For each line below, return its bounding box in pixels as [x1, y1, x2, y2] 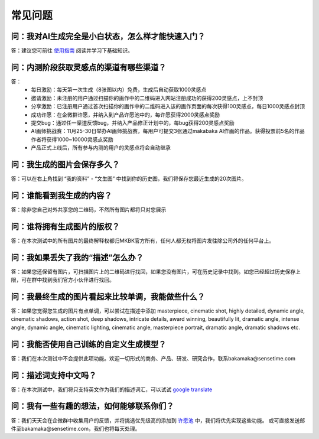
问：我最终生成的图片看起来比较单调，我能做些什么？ [11, 291, 205, 301]
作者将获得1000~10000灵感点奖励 [31, 136, 113, 143]
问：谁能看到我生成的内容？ [11, 190, 112, 200]
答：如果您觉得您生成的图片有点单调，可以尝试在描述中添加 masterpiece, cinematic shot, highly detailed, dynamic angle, [11, 307, 305, 314]
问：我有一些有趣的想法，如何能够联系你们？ [11, 401, 174, 411]
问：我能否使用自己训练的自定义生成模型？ [11, 339, 167, 349]
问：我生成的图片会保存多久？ [11, 160, 120, 170]
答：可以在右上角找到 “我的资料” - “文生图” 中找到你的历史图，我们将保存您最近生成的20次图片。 [11, 175, 248, 182]
